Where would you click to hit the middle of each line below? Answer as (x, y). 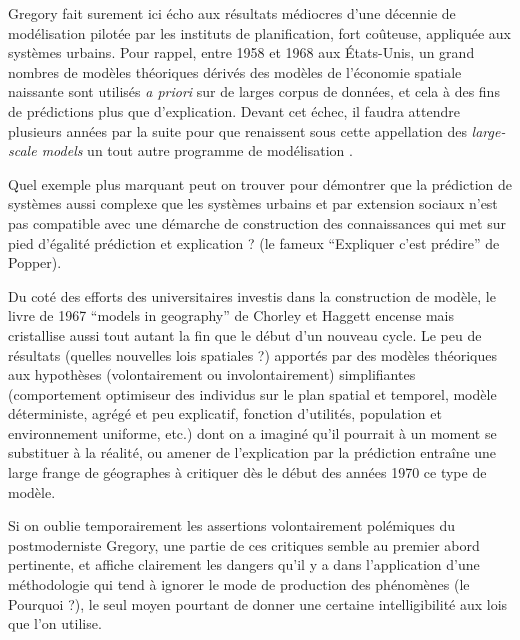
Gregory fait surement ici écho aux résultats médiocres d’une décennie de (232, 13)
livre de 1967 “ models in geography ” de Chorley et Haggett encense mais (231, 315)
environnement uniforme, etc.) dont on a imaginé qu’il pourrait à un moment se (252, 432)
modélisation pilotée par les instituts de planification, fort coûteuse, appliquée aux (259, 32)
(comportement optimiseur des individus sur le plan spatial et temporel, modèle (252, 393)
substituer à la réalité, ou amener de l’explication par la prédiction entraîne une (252, 452)
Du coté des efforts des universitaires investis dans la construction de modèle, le (252, 295)
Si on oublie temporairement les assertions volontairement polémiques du (231, 525)
